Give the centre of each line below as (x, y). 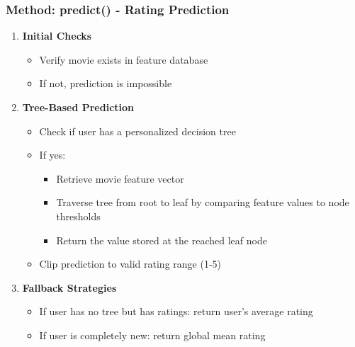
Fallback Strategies (69, 287)
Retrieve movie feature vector (120, 178)
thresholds (78, 216)
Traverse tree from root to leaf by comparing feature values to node (203, 202)
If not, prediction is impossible (106, 83)
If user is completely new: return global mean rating (152, 335)
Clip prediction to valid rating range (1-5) (130, 264)
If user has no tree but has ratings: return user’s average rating (176, 311)
